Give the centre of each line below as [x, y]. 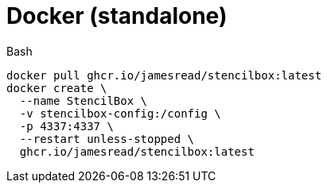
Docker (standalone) [117, 16]
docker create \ [57, 88]
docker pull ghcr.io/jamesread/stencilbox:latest [164, 75]
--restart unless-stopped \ [107, 139]
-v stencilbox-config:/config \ [120, 113]
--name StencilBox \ [84, 100]
